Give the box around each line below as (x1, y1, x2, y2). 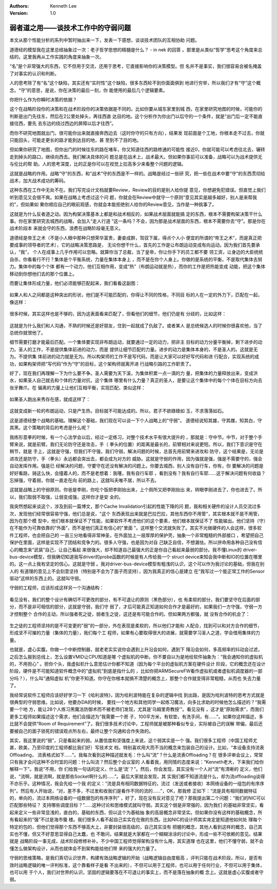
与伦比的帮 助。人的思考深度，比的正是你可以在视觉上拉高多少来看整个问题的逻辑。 (9, 161, 186, 167)
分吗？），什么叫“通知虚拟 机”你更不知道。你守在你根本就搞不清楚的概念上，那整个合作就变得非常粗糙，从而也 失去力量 (9, 675, 261, 681)
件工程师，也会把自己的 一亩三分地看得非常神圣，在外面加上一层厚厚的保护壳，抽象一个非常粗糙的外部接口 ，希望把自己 (9, 532, 264, 538)
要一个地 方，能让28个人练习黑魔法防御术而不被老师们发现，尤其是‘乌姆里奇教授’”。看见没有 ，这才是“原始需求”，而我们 (9, 706, 264, 713)
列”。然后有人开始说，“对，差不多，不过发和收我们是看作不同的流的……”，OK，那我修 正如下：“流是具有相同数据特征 (9, 788, 258, 794)
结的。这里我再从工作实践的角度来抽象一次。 (9, 54, 104, 60)
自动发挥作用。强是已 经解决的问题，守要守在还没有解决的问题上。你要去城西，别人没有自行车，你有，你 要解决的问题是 (9, 463, 264, 469)
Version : (9, 10, 28, 16)
